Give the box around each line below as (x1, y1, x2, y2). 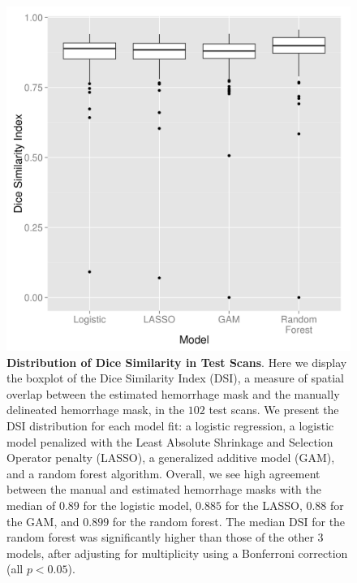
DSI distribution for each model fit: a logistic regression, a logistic (6, 417, 334, 434)
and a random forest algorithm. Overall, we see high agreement (6, 464, 320, 482)
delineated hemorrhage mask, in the (6, 401, 185, 418)
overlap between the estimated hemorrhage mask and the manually (6, 385, 340, 402)
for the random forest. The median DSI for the (112, 512, 346, 529)
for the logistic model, (83, 496, 192, 513)
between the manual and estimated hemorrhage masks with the (6, 481, 321, 498)
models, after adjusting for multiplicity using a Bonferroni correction (6, 544, 348, 561)
